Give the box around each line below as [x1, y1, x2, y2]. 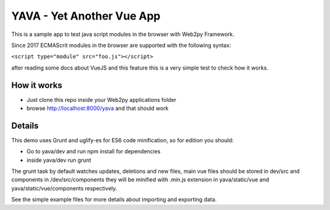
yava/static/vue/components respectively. [11, 184, 117, 192]
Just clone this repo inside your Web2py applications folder [26, 96, 177, 103]
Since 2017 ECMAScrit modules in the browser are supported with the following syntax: [11, 42, 232, 49]
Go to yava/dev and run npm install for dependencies [26, 148, 161, 155]
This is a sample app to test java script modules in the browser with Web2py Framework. [11, 31, 235, 38]
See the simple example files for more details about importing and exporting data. [11, 196, 217, 203]
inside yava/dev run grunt [26, 156, 92, 164]
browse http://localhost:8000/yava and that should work [26, 104, 169, 112]
